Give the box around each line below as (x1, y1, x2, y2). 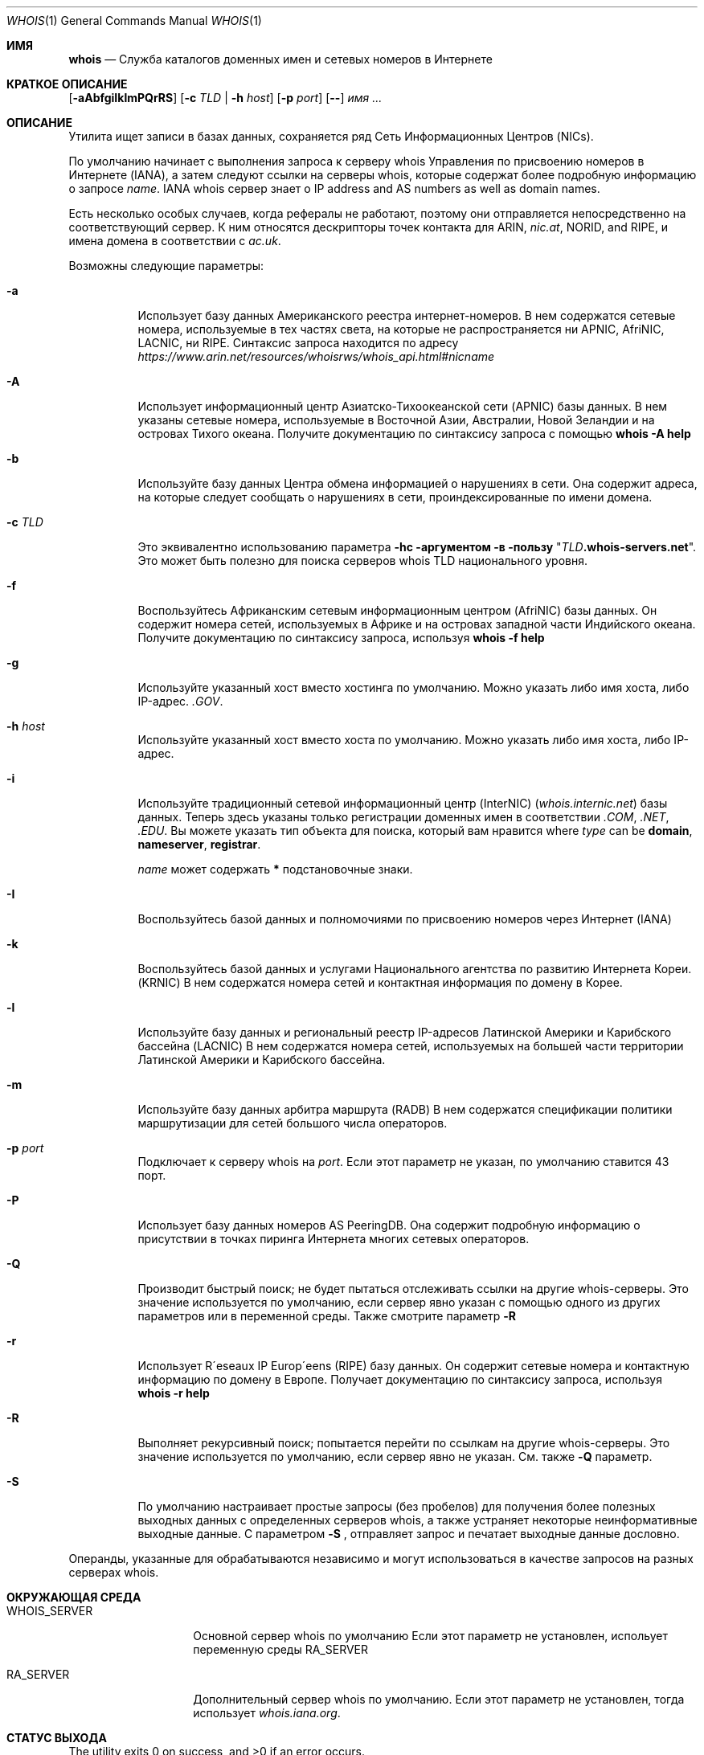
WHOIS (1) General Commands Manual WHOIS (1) (6, 14, 262, 27)
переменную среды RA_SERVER (193, 1642, 369, 1656)
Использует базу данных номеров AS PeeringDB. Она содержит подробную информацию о (137, 1218, 641, 1232)
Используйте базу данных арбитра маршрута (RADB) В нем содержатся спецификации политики (137, 1102, 673, 1116)
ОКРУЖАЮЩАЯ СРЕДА (6, 1590, 141, 1604)
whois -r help (137, 1386, 210, 1400)
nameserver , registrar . (137, 837, 261, 851)
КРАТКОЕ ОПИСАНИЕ (6, 77, 128, 91)
